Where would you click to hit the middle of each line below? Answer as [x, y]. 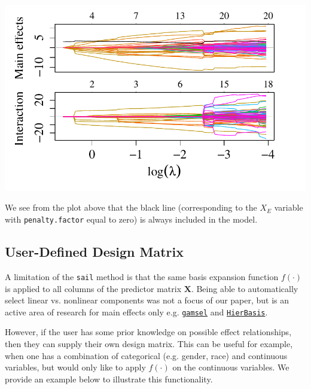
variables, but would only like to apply [75, 367]
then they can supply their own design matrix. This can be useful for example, [149, 343]
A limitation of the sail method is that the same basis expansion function [142, 276]
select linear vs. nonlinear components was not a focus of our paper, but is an [147, 300]
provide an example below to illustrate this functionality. [109, 379]
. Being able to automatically [245, 288]
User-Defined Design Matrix [94, 252]
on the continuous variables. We [231, 367]
